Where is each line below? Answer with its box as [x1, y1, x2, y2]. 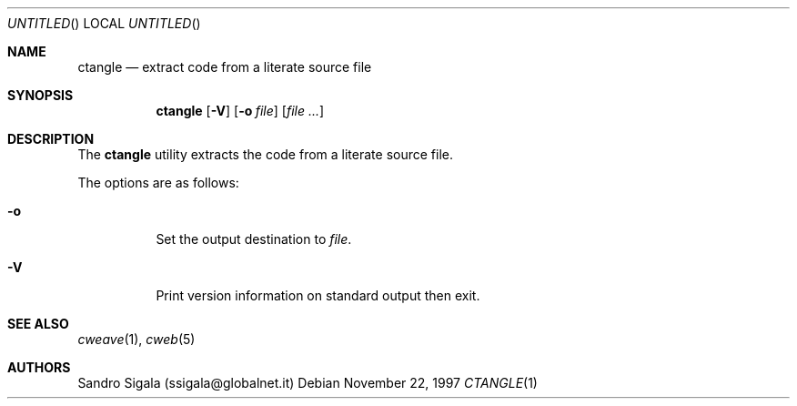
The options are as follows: [77, 175, 239, 190]
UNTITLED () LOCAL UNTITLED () [7, 15, 201, 31]
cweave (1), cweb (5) [77, 331, 196, 347]
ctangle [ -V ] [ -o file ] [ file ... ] [156, 103, 325, 118]
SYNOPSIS [7, 87, 74, 103]
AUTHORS [7, 360, 71, 375]
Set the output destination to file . [156, 231, 352, 247]
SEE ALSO [7, 316, 69, 331]
